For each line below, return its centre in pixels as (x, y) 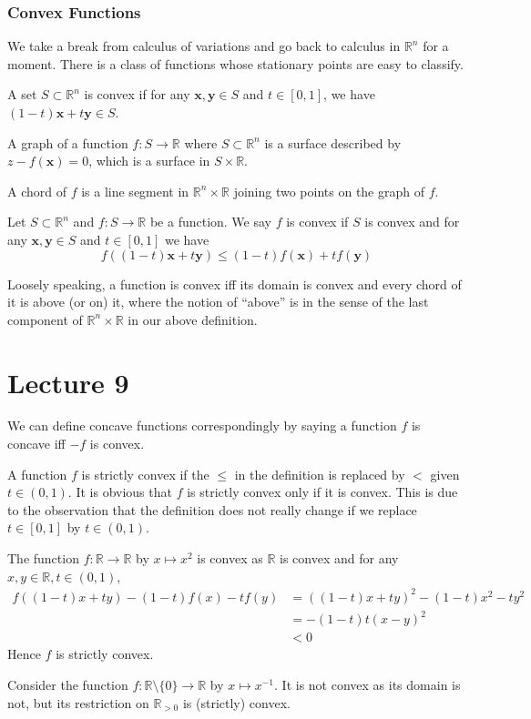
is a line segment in (135, 191)
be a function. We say (210, 222)
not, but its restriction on (78, 702)
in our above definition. (193, 319)
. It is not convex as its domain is (368, 684)
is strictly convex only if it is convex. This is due (322, 492)
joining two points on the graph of (329, 191)
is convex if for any (137, 94)
